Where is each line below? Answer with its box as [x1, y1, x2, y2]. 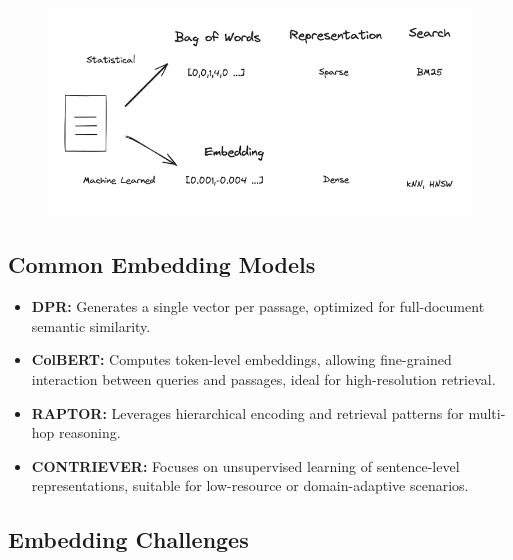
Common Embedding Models [8, 249, 316, 280]
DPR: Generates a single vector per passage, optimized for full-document [31, 296, 485, 317]
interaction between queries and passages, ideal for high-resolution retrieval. [31, 369, 496, 390]
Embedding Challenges [8, 524, 249, 555]
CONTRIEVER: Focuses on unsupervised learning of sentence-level [31, 455, 460, 476]
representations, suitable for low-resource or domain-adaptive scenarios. [31, 475, 469, 496]
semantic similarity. [31, 315, 151, 336]
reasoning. [59, 422, 121, 443]
